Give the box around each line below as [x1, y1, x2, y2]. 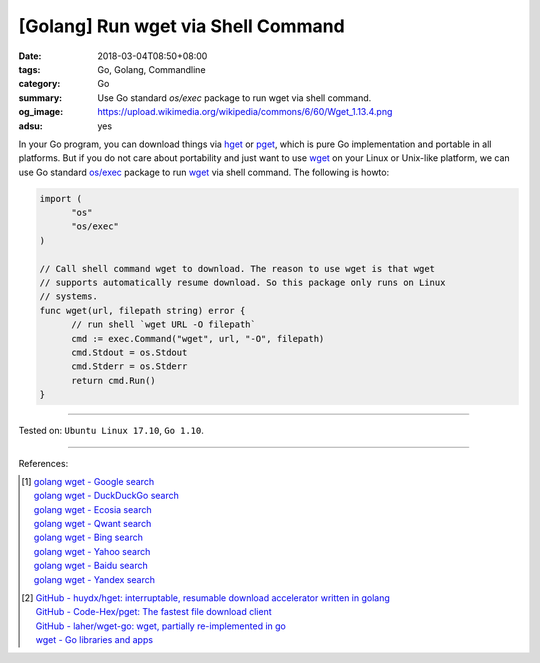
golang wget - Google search [33, 475, 155, 487]
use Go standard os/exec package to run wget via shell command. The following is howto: [18, 166, 390, 178]
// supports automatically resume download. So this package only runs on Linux [39, 277, 446, 288]
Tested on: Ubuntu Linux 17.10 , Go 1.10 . [18, 425, 205, 437]
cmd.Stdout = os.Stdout [71, 346, 188, 358]
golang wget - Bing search [33, 531, 144, 544]
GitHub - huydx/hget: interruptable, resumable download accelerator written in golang [35, 592, 390, 604]
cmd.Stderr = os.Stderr [71, 361, 188, 372]
